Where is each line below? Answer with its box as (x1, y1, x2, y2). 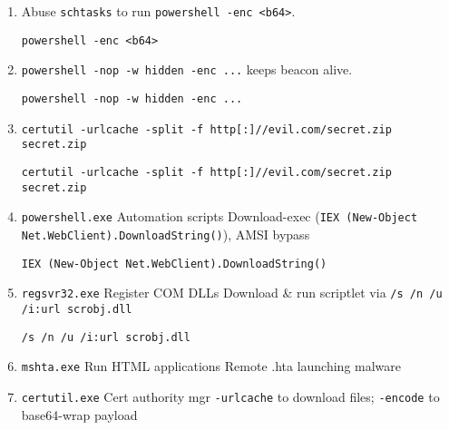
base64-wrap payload (21, 405, 138, 424)
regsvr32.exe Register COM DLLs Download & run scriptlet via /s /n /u (21, 283, 443, 302)
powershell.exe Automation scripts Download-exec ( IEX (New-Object (21, 207, 418, 226)
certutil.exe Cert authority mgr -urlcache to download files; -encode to (21, 386, 440, 406)
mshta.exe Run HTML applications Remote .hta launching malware (21, 357, 402, 376)
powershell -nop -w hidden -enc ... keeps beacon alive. (21, 60, 353, 79)
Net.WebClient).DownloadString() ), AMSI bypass (21, 224, 310, 243)
